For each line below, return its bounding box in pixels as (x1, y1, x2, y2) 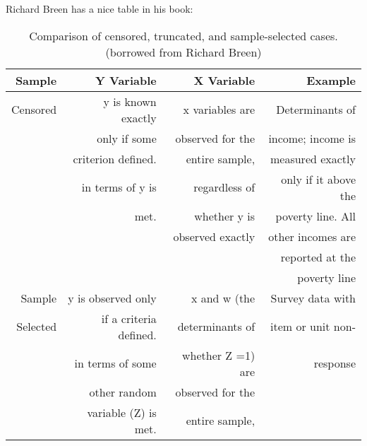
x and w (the (191, 289, 255, 306)
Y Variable (95, 71, 157, 88)
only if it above (281, 170, 356, 187)
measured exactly (270, 150, 356, 167)
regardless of (193, 179, 255, 196)
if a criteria (101, 310, 157, 327)
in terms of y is (81, 179, 157, 196)
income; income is (268, 129, 356, 146)
